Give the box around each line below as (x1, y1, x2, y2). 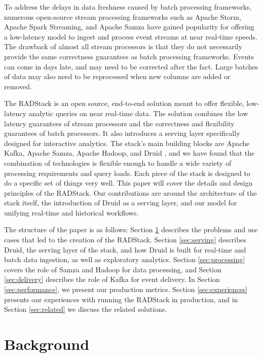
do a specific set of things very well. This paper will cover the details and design (4, 177, 253, 188)
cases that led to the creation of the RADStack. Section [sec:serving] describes (4, 234, 247, 245)
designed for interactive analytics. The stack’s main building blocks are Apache (4, 137, 250, 148)
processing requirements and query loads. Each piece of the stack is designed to (4, 167, 250, 178)
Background (4, 334, 90, 354)
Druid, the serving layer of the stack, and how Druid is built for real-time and (4, 244, 246, 255)
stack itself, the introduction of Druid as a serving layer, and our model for (4, 197, 237, 208)
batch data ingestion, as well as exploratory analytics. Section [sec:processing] (4, 254, 245, 265)
